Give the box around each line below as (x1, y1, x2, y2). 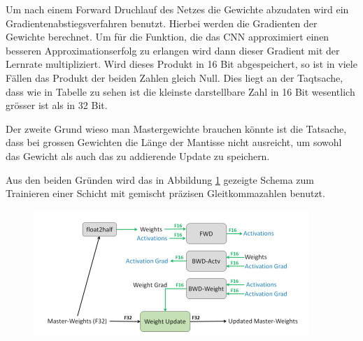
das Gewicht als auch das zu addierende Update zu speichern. (6, 148, 270, 163)
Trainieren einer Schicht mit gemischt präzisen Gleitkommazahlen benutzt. (6, 186, 325, 201)
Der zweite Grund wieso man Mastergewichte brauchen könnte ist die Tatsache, (6, 121, 347, 136)
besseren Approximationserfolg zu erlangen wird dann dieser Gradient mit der (6, 43, 340, 57)
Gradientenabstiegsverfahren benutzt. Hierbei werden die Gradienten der (6, 15, 318, 30)
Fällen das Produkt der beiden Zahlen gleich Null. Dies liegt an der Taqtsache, (6, 70, 343, 85)
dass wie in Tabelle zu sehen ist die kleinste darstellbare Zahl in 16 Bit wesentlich (6, 84, 355, 99)
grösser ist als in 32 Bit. (6, 98, 108, 113)
